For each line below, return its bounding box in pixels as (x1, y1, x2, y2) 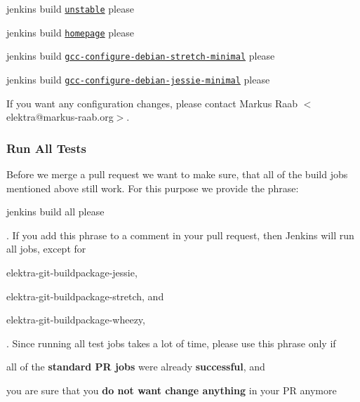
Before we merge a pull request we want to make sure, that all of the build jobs (6, 167, 348, 182)
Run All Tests (6, 139, 86, 156)
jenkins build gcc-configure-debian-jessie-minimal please (6, 72, 270, 86)
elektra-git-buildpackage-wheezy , (6, 312, 146, 327)
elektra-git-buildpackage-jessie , (6, 265, 138, 279)
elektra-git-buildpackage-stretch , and (6, 288, 164, 303)
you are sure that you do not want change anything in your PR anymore (6, 382, 337, 397)
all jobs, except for (6, 241, 86, 256)
